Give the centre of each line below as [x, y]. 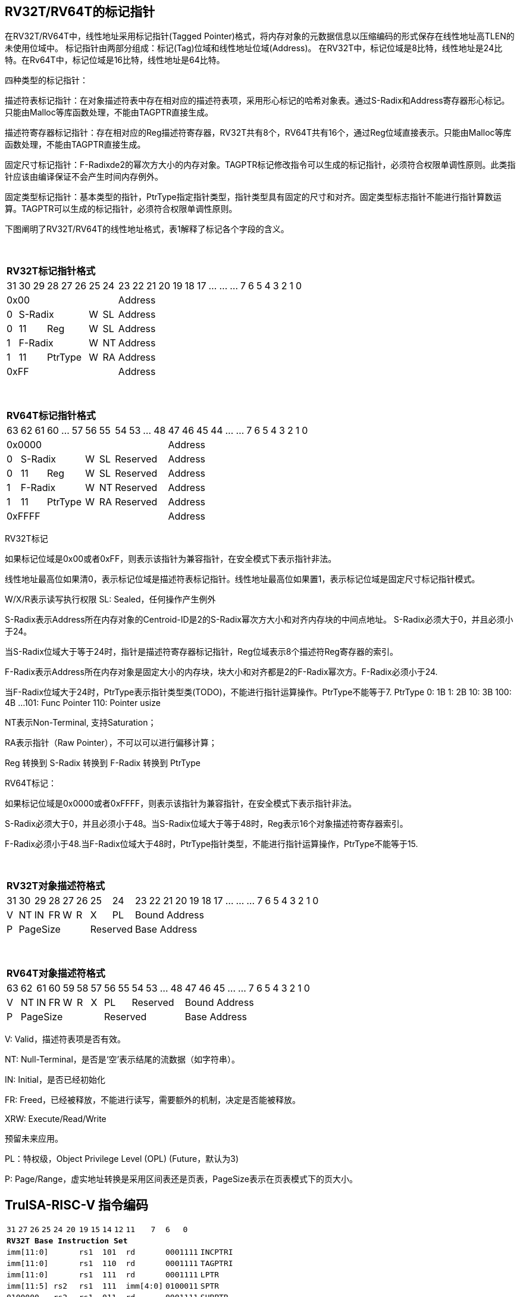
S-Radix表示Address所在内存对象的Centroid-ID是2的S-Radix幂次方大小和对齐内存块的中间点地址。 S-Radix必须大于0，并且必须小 [259, 620]
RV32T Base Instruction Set [67, 1241]
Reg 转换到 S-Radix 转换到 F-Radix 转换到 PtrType [103, 763]
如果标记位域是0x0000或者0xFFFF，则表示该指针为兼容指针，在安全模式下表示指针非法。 [181, 804]
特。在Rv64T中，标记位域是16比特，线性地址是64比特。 [115, 60]
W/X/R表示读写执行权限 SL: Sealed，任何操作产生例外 [110, 599]
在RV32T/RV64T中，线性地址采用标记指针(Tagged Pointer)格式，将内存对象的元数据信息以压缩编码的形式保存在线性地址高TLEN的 [260, 36]
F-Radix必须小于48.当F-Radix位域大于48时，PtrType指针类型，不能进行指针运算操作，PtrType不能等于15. [212, 844]
